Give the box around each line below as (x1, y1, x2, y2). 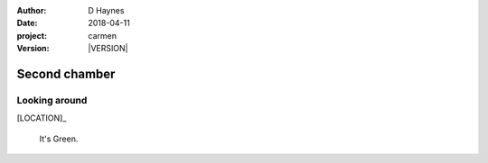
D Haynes (88, 5, 125, 15)
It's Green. (39, 133, 79, 144)
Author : (16, 5, 47, 15)
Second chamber (16, 66, 116, 81)
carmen (88, 30, 117, 41)
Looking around (16, 94, 88, 106)
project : (16, 30, 47, 41)
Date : (16, 18, 38, 29)
